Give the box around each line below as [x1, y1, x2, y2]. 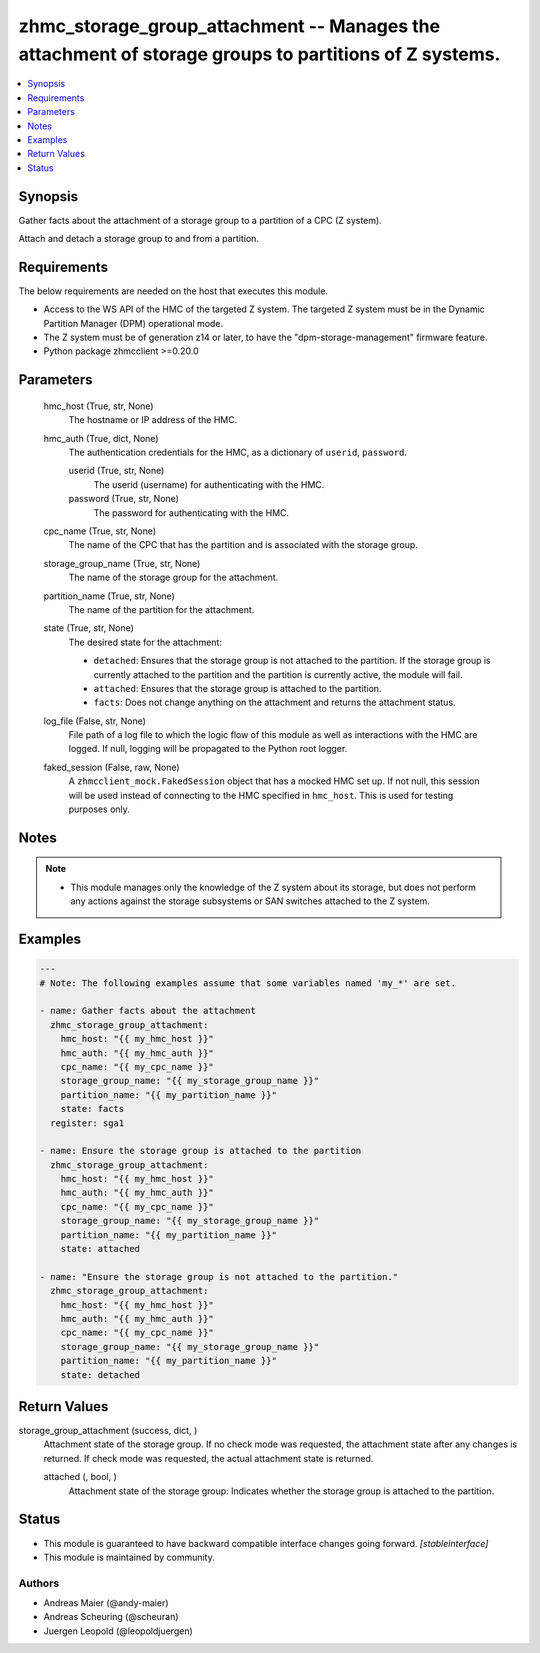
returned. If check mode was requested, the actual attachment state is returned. [43, 1452, 374, 1464]
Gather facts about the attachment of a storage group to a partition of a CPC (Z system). [18, 214, 382, 226]
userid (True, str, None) [68, 465, 165, 477]
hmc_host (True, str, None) [43, 400, 154, 412]
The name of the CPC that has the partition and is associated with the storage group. [68, 539, 419, 551]
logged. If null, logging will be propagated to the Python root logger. [68, 743, 348, 755]
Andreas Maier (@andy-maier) [43, 1597, 169, 1609]
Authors [18, 1576, 60, 1590]
